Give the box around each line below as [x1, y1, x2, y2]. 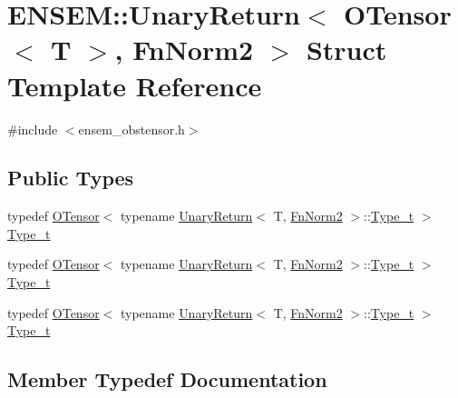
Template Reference [7, 66, 262, 104]
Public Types [7, 164, 134, 192]
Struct [306, 31, 387, 68]
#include [7, 119, 58, 138]
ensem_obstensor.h [78, 119, 185, 138]
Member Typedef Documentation [7, 365, 327, 393]
